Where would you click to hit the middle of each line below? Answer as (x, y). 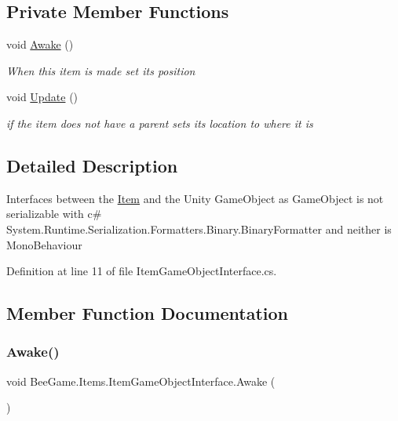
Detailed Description (92, 165)
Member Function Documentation (148, 313)
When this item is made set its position (101, 70)
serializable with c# (54, 214)
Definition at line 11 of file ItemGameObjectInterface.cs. (142, 271)
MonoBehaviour (44, 244)
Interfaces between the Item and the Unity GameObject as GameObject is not (195, 198)
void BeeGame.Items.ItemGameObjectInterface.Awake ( (141, 381)
